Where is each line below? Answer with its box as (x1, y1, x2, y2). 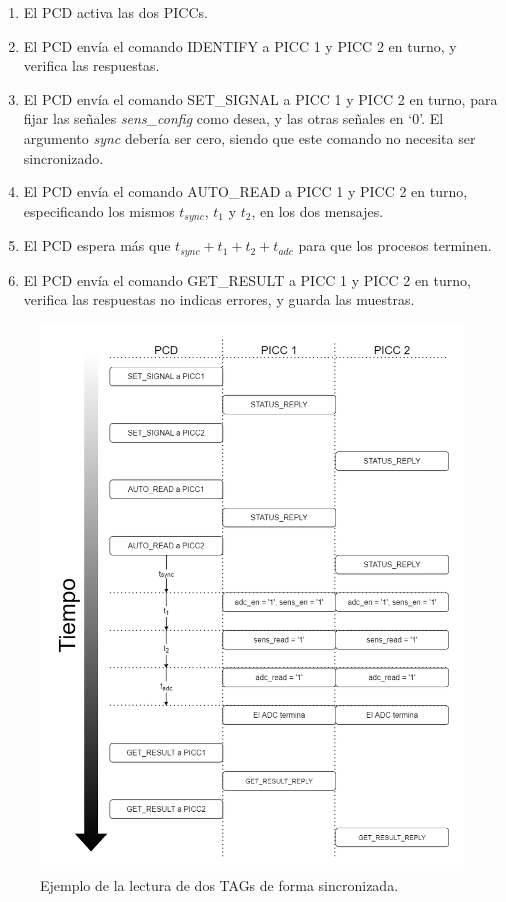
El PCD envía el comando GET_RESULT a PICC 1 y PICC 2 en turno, (23, 269, 471, 290)
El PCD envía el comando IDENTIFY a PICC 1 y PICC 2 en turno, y (23, 35, 457, 56)
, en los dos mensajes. (251, 200, 384, 221)
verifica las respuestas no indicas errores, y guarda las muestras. (23, 289, 415, 310)
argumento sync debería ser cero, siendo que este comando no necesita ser (23, 127, 476, 148)
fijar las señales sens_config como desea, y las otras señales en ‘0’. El (23, 108, 444, 129)
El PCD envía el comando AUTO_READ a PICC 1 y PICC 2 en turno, (23, 181, 468, 202)
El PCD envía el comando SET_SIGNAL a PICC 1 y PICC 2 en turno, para (23, 88, 498, 109)
